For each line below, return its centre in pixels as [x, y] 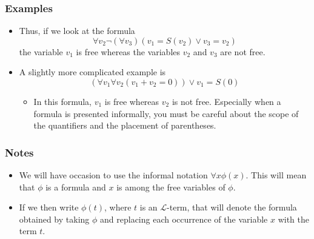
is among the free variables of [171, 187]
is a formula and [76, 187]
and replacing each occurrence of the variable [184, 219]
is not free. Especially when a [226, 101]
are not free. [243, 51]
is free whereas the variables [128, 51]
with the [293, 219]
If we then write [49, 207]
